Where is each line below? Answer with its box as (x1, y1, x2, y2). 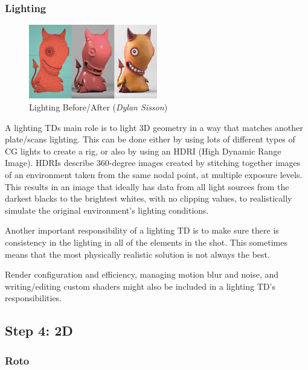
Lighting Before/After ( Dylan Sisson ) (29, 101, 168, 113)
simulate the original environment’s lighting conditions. (5, 203, 209, 216)
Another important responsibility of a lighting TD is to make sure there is (5, 224, 279, 237)
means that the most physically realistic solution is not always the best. (5, 247, 270, 260)
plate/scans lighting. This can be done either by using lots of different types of (5, 133, 295, 145)
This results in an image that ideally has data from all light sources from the (5, 180, 289, 193)
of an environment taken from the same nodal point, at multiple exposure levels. (5, 168, 303, 181)
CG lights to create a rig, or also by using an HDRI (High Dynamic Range (5, 144, 281, 157)
